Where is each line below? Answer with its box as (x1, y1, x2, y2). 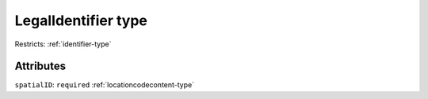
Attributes (14, 60, 67, 73)
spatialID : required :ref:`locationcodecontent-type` (14, 80, 194, 90)
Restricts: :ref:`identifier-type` (14, 39, 112, 49)
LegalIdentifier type (14, 12, 148, 29)
